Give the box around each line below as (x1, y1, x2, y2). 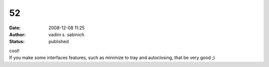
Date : (9, 25, 21, 31)
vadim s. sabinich (48, 31, 85, 37)
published (48, 39, 69, 45)
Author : (9, 31, 26, 37)
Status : (9, 39, 25, 45)
